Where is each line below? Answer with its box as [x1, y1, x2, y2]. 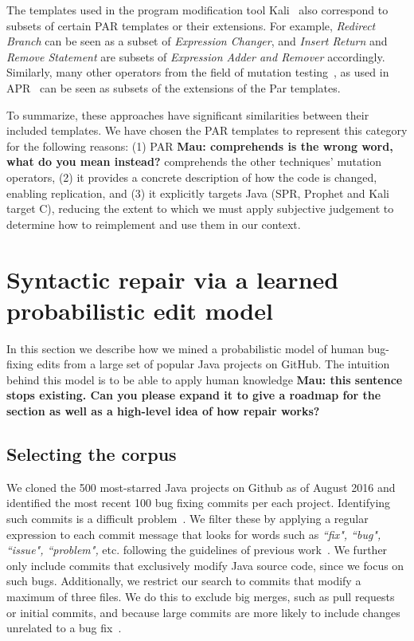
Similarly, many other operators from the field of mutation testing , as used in [6, 64, 389, 81]
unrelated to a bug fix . [6, 619, 122, 636]
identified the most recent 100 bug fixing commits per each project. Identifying [6, 494, 391, 511]
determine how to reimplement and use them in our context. [6, 215, 301, 232]
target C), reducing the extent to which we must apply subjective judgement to [6, 200, 394, 217]
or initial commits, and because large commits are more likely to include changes [6, 604, 400, 620]
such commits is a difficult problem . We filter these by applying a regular [6, 509, 369, 526]
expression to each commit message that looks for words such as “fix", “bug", [6, 525, 381, 542]
